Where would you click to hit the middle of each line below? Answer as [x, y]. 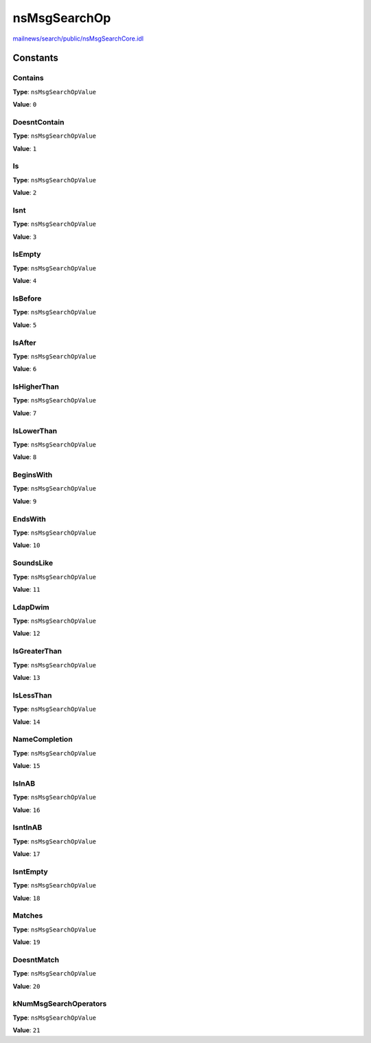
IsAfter [24, 343]
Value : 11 [26, 589]
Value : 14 [26, 722]
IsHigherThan [36, 387]
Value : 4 [25, 281]
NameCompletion [43, 740]
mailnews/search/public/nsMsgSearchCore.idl [78, 39]
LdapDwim [31, 607]
